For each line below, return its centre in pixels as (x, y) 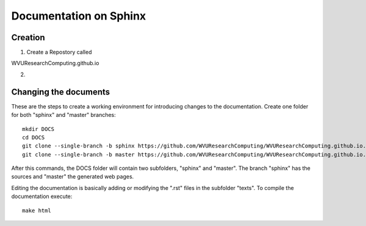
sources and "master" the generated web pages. (73, 177)
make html (37, 210)
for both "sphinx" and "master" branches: (63, 115)
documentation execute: (42, 196)
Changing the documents (61, 92)
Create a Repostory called (59, 52)
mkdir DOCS (38, 129)
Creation (28, 37)
